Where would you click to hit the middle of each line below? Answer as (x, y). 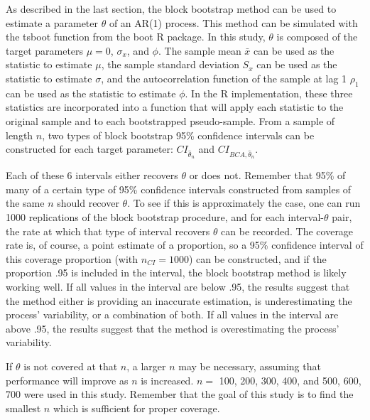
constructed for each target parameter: (89, 149)
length (20, 135)
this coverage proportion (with (72, 258)
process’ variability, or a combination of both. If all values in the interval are (172, 314)
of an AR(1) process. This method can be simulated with (233, 22)
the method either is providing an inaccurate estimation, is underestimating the (179, 300)
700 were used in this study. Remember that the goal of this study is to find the (180, 394)
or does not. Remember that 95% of (267, 175)
